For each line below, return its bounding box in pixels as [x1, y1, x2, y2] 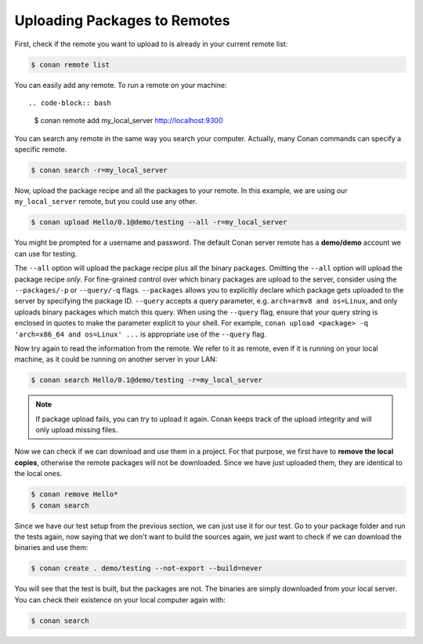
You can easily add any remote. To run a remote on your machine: [14, 80, 227, 89]
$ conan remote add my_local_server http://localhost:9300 [34, 116, 223, 126]
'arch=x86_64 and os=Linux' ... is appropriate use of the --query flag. [14, 329, 266, 339]
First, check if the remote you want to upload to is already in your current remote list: [14, 39, 288, 49]
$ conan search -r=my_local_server [31, 166, 168, 175]
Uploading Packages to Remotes [14, 12, 230, 29]
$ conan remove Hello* [31, 490, 118, 499]
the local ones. [14, 469, 63, 478]
